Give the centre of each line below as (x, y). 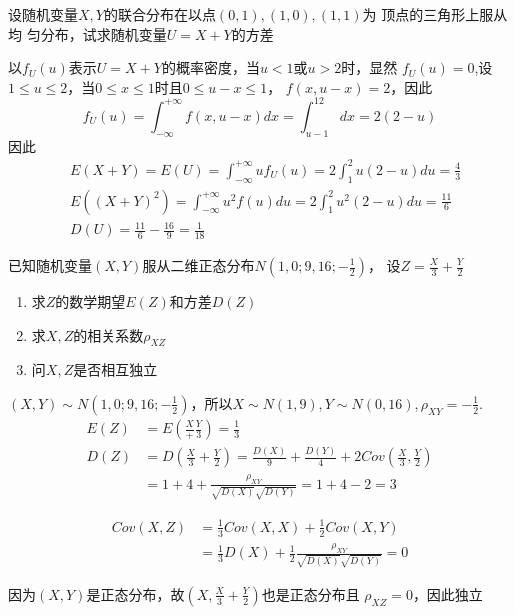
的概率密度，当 (210, 67)
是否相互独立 (115, 369)
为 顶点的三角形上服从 (435, 14)
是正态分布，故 (135, 593)
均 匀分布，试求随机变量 (87, 33)
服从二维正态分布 (198, 265)
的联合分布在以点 (159, 14)
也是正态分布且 (310, 593)
